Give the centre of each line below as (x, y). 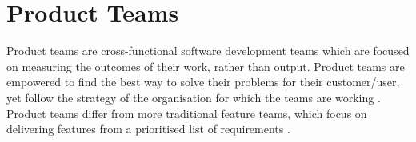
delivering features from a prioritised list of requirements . (148, 129)
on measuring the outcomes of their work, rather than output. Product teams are (206, 66)
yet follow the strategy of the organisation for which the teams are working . (194, 97)
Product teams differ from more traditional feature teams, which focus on (187, 113)
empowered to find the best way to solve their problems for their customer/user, (203, 82)
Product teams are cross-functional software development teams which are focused (208, 51)
